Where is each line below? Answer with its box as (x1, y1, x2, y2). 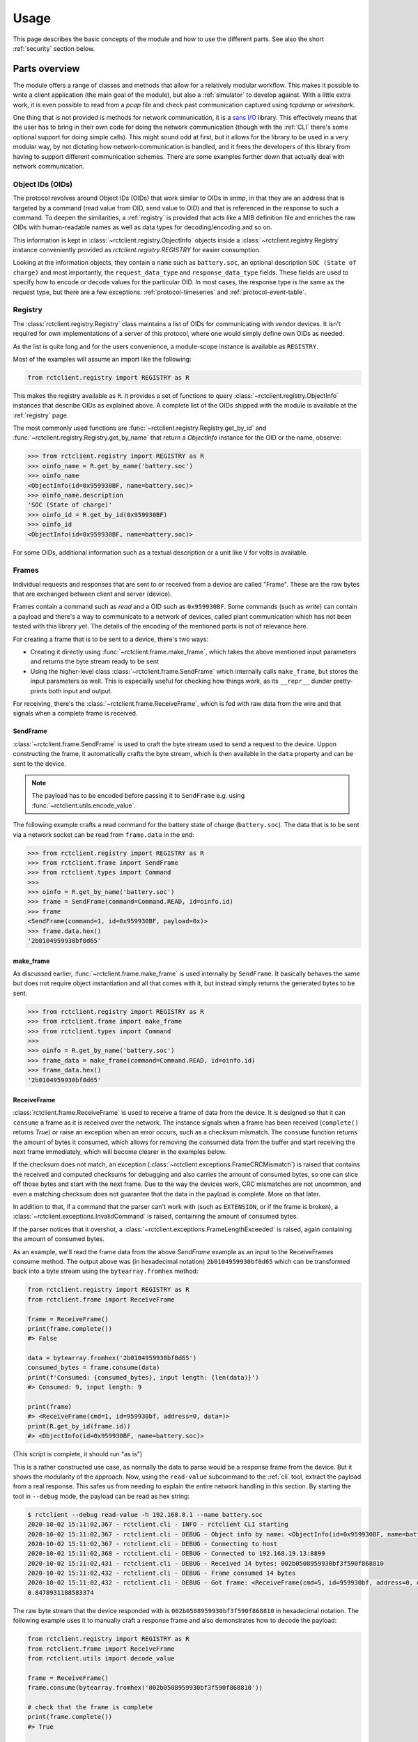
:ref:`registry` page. (13, 411, 69, 419)
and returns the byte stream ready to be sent (30, 657, 160, 665)
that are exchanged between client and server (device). (13, 589, 172, 599)
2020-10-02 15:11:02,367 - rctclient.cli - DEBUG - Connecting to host (27, 1540, 278, 1548)
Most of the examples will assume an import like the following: (13, 355, 192, 363)
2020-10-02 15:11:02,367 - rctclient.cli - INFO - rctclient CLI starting (27, 1520, 289, 1529)
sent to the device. (13, 760, 66, 768)
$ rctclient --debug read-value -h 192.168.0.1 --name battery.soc (27, 1511, 263, 1518)
